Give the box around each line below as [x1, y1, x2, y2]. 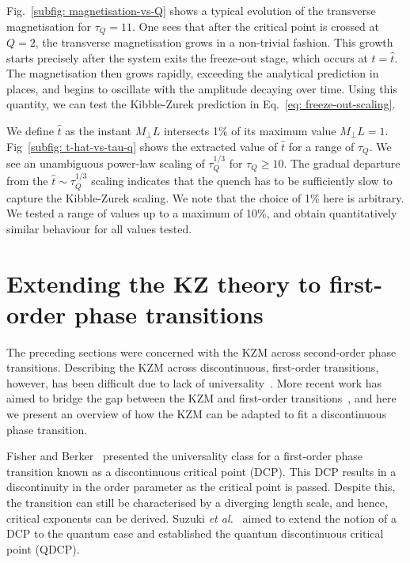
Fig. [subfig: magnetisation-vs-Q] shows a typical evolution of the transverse [6, 2, 376, 18]
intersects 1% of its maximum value [163, 123, 336, 139]
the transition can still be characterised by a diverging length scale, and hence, [6, 493, 388, 510]
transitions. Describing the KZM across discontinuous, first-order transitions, [6, 359, 379, 376]
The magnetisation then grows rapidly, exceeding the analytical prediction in [6, 65, 379, 81]
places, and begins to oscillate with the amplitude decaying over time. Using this [6, 80, 397, 96]
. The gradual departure [283, 154, 401, 171]
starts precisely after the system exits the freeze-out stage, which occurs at [6, 49, 368, 66]
